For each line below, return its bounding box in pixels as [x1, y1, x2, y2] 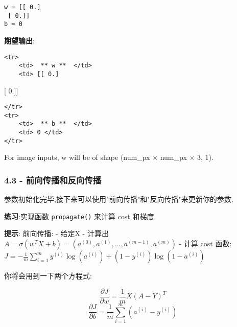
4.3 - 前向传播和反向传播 [4, 173, 102, 186]
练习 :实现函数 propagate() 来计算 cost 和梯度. [4, 211, 156, 221]
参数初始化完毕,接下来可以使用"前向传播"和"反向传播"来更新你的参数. [4, 194, 233, 204]
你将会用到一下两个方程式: [4, 270, 92, 281]
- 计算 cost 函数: [179, 238, 232, 249]
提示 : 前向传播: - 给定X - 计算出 [4, 228, 109, 239]
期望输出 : [4, 35, 35, 45]
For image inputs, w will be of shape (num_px [4, 152, 150, 162]
